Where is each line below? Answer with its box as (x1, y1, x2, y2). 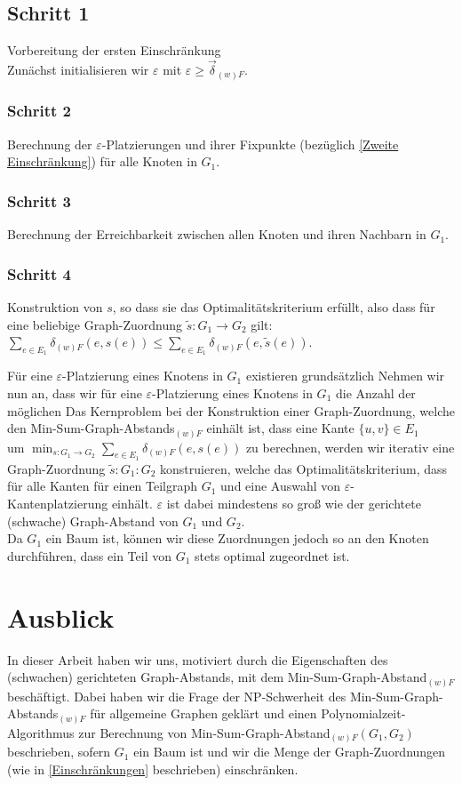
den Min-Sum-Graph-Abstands (7, 419, 175, 437)
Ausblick (7, 598, 115, 635)
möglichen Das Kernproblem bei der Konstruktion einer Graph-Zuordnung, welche (7, 401, 455, 420)
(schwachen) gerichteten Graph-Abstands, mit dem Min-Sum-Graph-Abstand (7, 668, 427, 686)
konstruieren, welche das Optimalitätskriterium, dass (160, 459, 448, 477)
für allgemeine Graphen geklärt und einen (90, 704, 317, 723)
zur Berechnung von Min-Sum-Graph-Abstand (78, 723, 331, 741)
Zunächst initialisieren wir (7, 60, 149, 79)
